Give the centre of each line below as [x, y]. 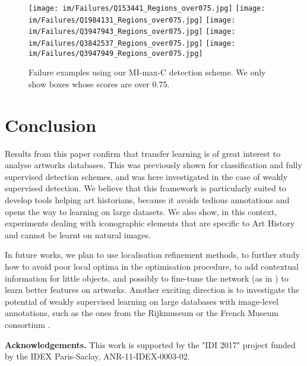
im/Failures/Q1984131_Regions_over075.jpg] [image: [132, 20]
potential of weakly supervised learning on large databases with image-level [142, 301]
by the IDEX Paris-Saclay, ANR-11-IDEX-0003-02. [97, 356]
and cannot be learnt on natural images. [78, 234]
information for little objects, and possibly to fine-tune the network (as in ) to [147, 278]
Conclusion [51, 124]
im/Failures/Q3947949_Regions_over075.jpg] [116, 53]
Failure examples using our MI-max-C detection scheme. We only [147, 72]
